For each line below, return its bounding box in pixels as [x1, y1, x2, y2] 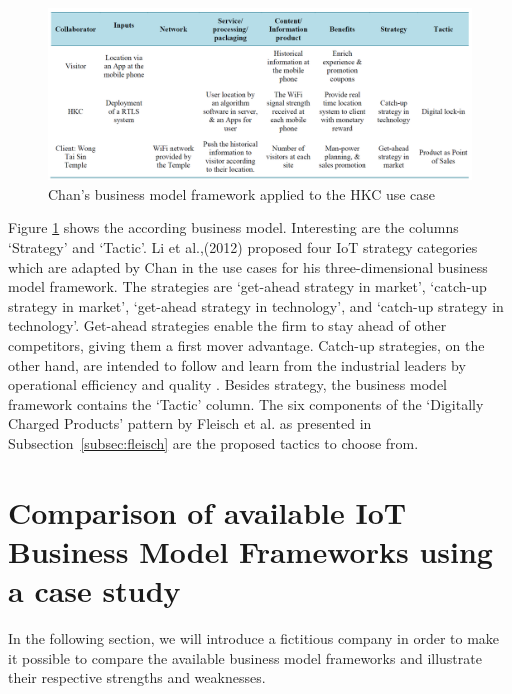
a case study [8, 570, 181, 611]
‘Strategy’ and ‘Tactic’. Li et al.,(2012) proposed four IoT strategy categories [8, 237, 478, 258]
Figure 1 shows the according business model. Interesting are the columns [8, 217, 459, 238]
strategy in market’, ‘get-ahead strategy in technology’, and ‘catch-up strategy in [8, 295, 504, 316]
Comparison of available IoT [8, 491, 407, 532]
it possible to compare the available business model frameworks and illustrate [8, 647, 482, 668]
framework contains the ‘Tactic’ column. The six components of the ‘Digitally [8, 393, 484, 414]
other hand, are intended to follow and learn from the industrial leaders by [8, 354, 466, 375]
